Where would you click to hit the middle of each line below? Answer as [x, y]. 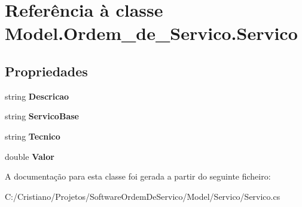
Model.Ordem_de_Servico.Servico [151, 33]
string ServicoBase [42, 116]
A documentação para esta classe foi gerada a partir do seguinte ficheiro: [138, 176]
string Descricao [37, 96]
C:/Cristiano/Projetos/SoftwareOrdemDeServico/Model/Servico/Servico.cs [143, 196]
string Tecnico [33, 136]
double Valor [30, 156]
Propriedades [46, 71]
